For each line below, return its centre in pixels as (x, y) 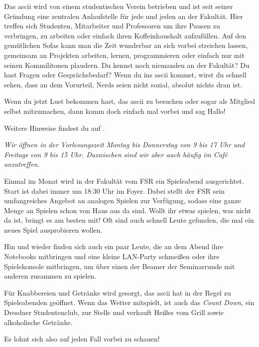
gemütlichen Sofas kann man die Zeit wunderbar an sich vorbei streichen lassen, (126, 45)
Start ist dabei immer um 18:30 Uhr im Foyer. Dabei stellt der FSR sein (114, 190)
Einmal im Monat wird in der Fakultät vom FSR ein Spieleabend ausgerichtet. (124, 180)
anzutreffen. (22, 164)
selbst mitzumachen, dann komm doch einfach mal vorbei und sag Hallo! (115, 111)
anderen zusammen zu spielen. (50, 276)
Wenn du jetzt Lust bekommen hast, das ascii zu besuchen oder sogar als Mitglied (130, 101)
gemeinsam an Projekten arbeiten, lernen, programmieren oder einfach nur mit (124, 55)
